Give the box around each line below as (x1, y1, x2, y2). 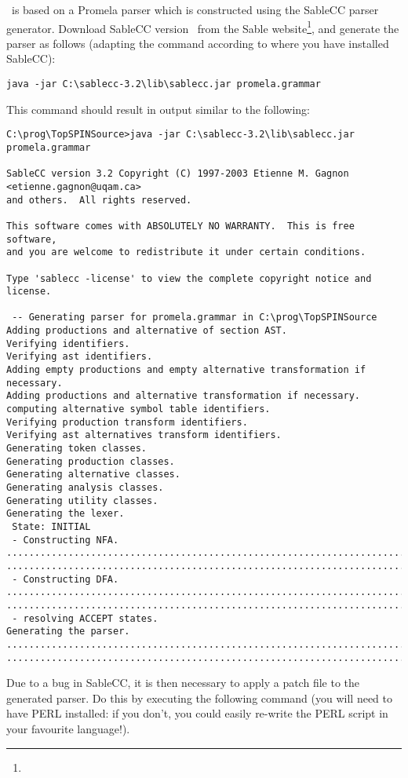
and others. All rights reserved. (6, 194, 192, 206)
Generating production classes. (6, 455, 175, 467)
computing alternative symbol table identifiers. (6, 404, 271, 415)
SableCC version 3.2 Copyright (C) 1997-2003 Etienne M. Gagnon (6, 168, 349, 180)
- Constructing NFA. (12, 534, 119, 546)
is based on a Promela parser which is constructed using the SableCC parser (11, 2, 379, 17)
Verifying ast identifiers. (6, 351, 153, 363)
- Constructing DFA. (12, 573, 119, 585)
